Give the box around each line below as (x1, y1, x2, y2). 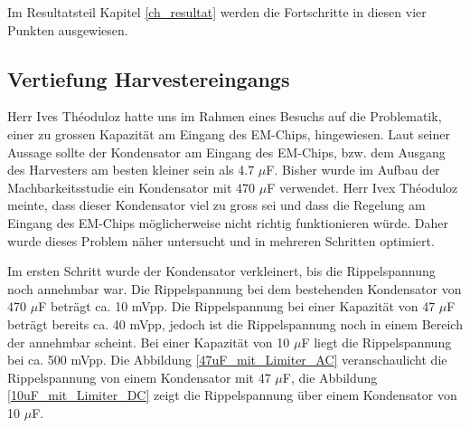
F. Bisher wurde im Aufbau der (266, 160, 440, 179)
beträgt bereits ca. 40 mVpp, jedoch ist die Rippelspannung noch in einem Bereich (7, 314, 463, 333)
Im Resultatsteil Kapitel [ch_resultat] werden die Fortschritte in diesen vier (7, 3, 427, 21)
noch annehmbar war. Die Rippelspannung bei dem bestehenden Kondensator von (7, 279, 462, 298)
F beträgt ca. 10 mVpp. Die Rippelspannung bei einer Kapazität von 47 (38, 297, 436, 316)
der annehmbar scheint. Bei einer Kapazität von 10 (7, 332, 290, 351)
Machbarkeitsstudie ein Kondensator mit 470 (7, 177, 256, 196)
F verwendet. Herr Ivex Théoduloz (267, 177, 458, 196)
